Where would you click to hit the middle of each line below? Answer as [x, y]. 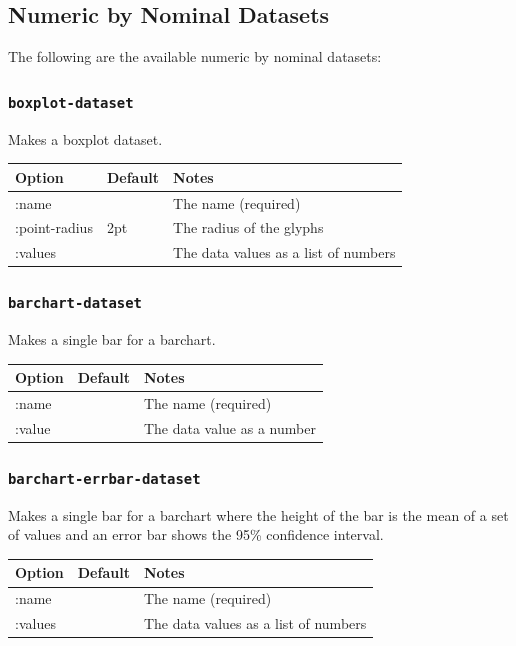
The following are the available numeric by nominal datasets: [195, 56]
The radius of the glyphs [248, 227]
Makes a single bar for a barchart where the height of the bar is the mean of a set [258, 514]
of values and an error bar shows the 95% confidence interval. [196, 534]
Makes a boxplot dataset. [85, 138]
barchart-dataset [75, 303]
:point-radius [54, 227]
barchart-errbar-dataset [104, 478]
